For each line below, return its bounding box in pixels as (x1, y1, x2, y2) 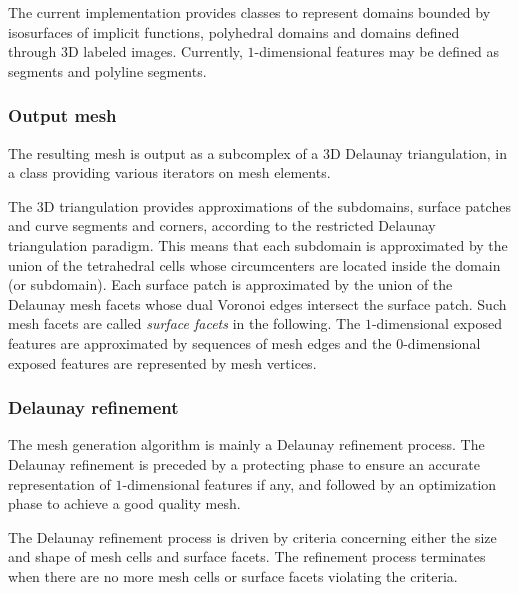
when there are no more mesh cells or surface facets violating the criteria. (8, 565, 458, 586)
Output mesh (8, 103, 117, 128)
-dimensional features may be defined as (254, 41, 500, 62)
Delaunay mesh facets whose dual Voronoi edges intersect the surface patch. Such (8, 293, 507, 314)
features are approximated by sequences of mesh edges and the (8, 332, 392, 353)
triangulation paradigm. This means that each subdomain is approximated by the (8, 234, 508, 255)
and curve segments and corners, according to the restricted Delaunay (8, 215, 436, 236)
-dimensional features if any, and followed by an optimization (122, 473, 497, 494)
